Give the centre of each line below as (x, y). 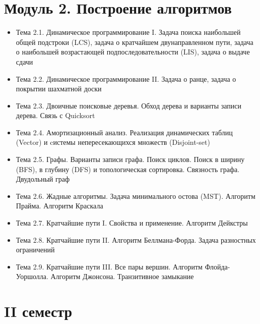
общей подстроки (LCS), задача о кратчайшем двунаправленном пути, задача (135, 42)
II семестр (38, 311)
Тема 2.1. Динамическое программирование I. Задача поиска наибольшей (128, 32)
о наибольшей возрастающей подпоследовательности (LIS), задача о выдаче (133, 52)
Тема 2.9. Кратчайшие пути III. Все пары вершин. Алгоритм (109, 266)
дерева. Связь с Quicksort (55, 115)
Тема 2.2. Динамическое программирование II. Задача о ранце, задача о (126, 78)
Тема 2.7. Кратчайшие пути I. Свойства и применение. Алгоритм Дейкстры (132, 223)
